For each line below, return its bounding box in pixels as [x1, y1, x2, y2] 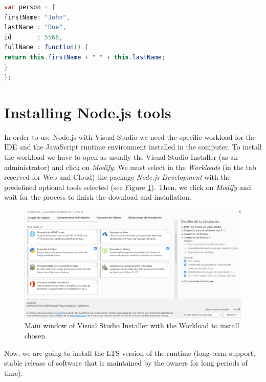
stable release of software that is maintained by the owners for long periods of [4, 357, 248, 368]
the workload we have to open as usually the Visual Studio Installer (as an [4, 152, 238, 162]
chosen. [25, 330, 48, 341]
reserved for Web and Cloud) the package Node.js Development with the [4, 172, 231, 182]
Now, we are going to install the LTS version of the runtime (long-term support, [4, 347, 256, 358]
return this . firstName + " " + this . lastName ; [4, 53, 166, 61]
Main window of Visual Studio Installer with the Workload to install [25, 320, 239, 331]
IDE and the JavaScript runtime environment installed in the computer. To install [4, 141, 262, 152]
